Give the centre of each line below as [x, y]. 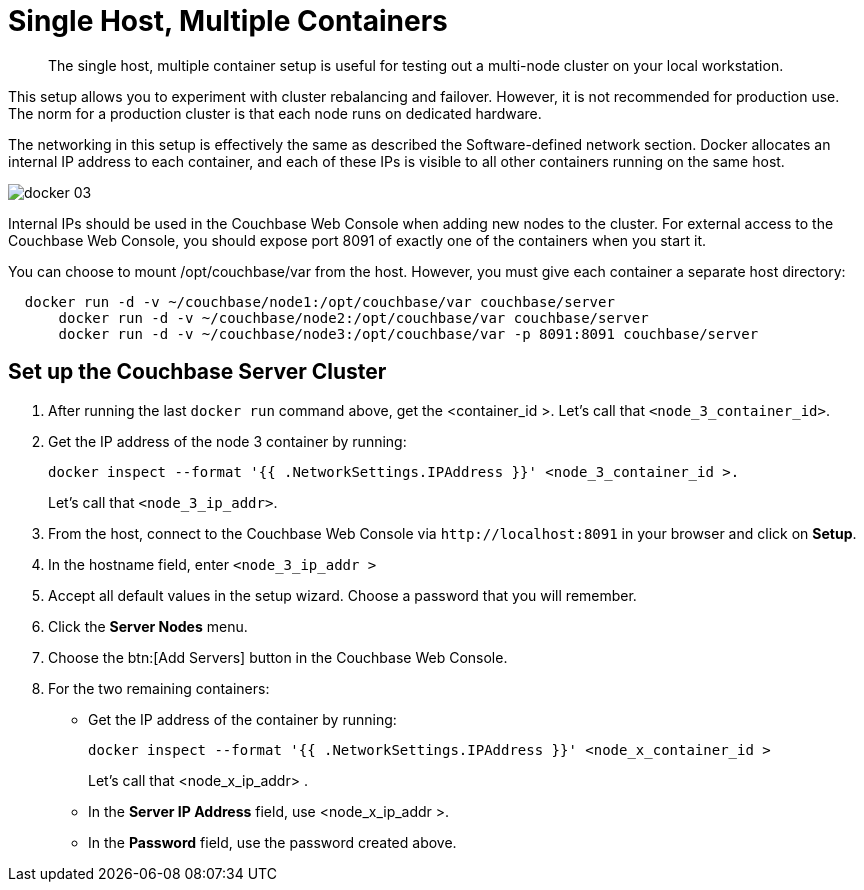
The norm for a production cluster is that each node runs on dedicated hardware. [275, 113]
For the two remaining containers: [159, 688]
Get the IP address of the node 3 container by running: [227, 441]
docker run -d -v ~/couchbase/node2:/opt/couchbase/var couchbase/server [353, 317]
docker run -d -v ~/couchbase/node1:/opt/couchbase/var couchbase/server [319, 301]
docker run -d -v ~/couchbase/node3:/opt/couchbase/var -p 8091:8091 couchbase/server [408, 333]
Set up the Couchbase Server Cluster [197, 372]
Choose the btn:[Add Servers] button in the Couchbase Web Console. [278, 657]
